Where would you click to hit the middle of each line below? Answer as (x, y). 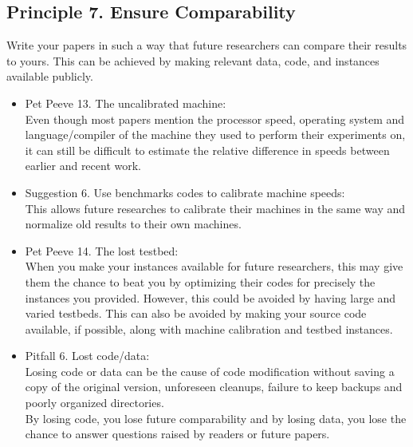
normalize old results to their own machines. (133, 224)
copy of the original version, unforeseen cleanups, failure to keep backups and (214, 387)
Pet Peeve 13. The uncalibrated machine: (126, 103)
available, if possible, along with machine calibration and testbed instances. (209, 328)
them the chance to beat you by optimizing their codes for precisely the (200, 281)
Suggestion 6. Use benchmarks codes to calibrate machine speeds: (185, 192)
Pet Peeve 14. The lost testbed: (102, 250)
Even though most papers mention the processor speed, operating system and (215, 119)
